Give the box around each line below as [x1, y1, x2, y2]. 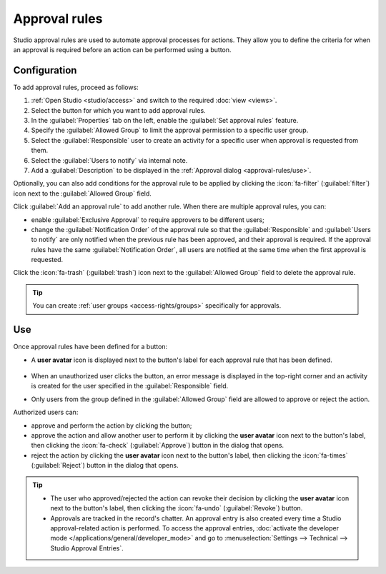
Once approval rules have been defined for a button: [13, 343, 168, 351]
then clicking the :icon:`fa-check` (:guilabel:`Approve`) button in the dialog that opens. [31, 441, 284, 450]
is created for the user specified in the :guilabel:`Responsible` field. [31, 382, 229, 391]
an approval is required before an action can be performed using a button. [13, 45, 232, 54]
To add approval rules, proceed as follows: [13, 83, 139, 91]
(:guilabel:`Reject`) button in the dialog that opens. [31, 461, 179, 470]
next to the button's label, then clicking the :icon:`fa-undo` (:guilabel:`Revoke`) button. [50, 504, 303, 513]
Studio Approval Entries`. [50, 543, 124, 553]
